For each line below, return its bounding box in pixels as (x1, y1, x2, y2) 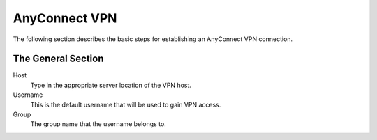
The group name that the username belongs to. (30, 120, 167, 128)
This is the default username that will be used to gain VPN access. (30, 100, 221, 109)
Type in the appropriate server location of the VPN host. (30, 81, 192, 89)
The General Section (13, 53, 104, 65)
